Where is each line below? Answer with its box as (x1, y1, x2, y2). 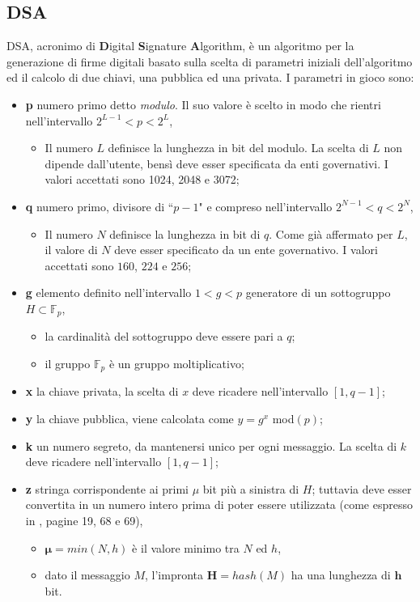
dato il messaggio (45, 566, 130, 583)
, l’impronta (145, 566, 204, 583)
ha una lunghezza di (291, 566, 391, 583)
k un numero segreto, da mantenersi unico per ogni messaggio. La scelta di (25, 437, 397, 454)
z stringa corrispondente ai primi (25, 480, 189, 497)
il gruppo (45, 354, 91, 371)
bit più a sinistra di (202, 480, 299, 497)
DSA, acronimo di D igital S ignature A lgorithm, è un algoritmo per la (6, 37, 354, 54)
